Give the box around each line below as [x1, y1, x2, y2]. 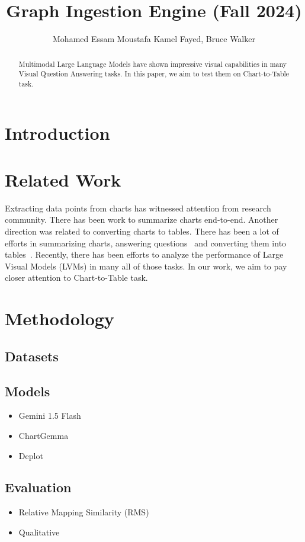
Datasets [5, 347, 59, 365]
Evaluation [5, 478, 72, 496]
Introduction [5, 121, 110, 145]
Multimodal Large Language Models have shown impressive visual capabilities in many [18, 59, 287, 69]
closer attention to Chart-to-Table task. [5, 271, 148, 284]
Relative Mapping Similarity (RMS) [18, 506, 149, 518]
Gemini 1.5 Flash [18, 409, 81, 422]
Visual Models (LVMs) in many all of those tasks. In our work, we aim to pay [5, 259, 287, 272]
